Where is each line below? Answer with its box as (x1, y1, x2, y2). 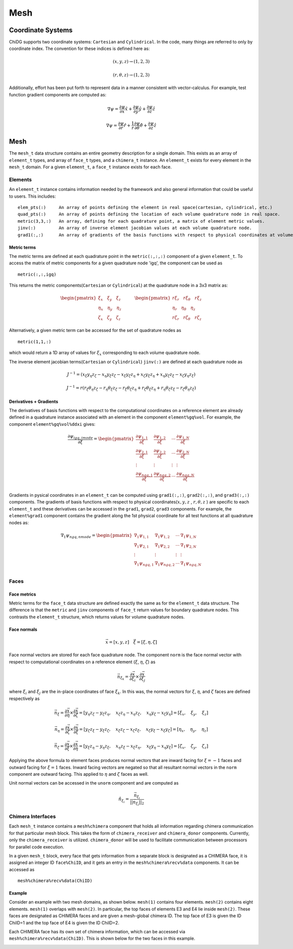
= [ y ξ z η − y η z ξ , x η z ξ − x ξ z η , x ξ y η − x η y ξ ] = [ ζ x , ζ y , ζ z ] (79, 743, 209, 750)
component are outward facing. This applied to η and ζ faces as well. (9, 771, 149, 777)
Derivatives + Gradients (9, 398, 59, 404)
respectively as (9, 695, 40, 701)
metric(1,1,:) (18, 339, 51, 345)
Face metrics (9, 591, 36, 597)
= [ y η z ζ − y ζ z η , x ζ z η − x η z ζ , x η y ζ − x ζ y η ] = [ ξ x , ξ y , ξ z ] (79, 710, 209, 717)
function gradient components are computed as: (9, 92, 106, 97)
